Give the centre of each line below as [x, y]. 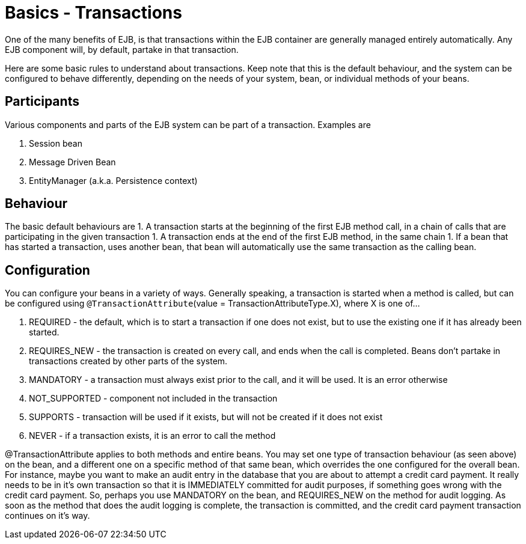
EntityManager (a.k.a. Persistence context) [113, 180]
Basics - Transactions [93, 13]
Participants [42, 102]
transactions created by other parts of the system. [128, 361]
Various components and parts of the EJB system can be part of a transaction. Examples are [188, 124]
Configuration [47, 270]
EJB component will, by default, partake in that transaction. [122, 49]
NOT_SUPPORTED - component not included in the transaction [153, 399]
